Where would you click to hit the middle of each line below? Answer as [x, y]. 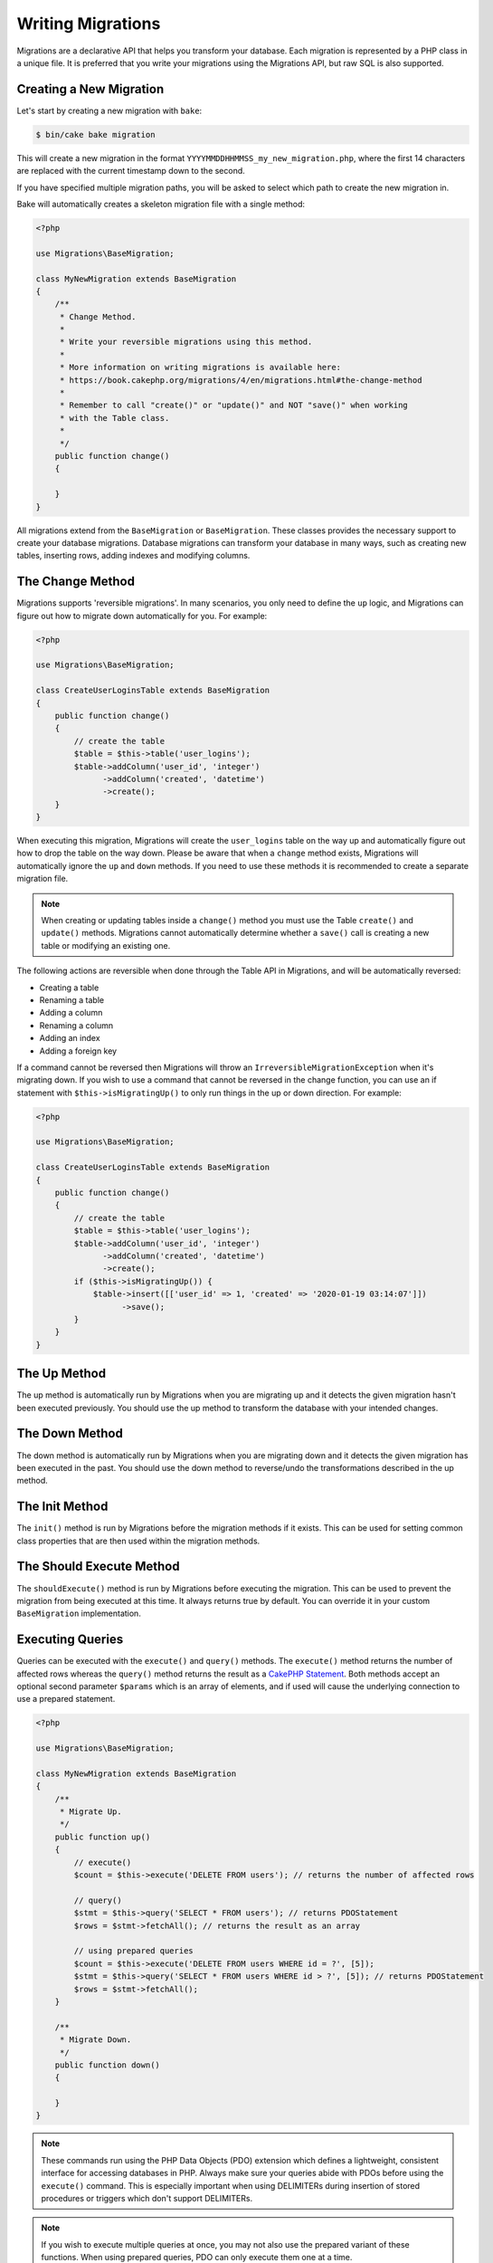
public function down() [107, 2065]
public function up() [103, 1837]
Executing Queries [70, 1640]
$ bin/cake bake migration [95, 134]
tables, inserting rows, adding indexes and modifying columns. [133, 556]
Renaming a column [76, 1025]
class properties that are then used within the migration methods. [138, 1541]
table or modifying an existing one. [106, 945]
